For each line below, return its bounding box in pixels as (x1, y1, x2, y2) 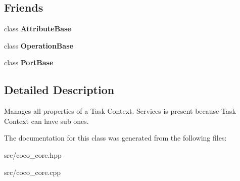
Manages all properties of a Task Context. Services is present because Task (4, 106, 236, 116)
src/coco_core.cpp (4, 166, 61, 177)
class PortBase (4, 57, 54, 68)
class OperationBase (4, 40, 73, 51)
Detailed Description (4, 82, 115, 98)
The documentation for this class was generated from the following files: (4, 132, 227, 143)
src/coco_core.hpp (4, 149, 62, 160)
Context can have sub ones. (4, 115, 89, 126)
